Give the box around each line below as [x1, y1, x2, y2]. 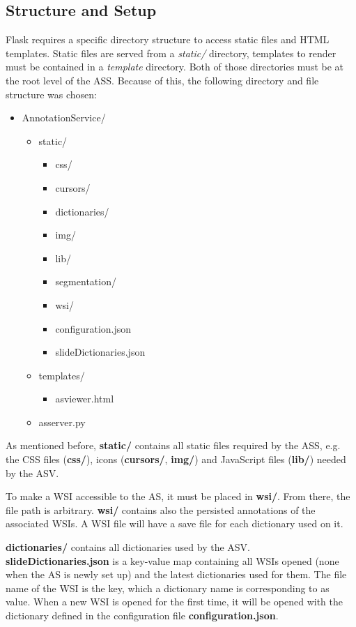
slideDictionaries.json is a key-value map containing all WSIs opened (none [6, 553, 339, 568]
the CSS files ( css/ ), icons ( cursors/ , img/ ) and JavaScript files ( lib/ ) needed [6, 452, 346, 467]
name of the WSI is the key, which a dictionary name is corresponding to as [6, 580, 330, 595]
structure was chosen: [6, 86, 97, 101]
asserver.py [38, 414, 86, 429]
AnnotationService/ [22, 110, 106, 125]
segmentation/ [55, 274, 116, 289]
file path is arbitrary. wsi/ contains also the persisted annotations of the [6, 502, 316, 517]
